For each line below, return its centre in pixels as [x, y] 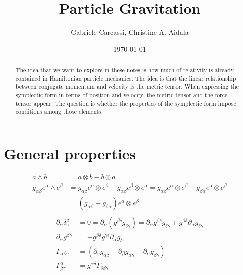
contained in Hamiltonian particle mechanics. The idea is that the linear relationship [126, 78]
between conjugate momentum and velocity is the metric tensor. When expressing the [127, 87]
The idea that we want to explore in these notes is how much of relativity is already [125, 70]
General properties [70, 154]
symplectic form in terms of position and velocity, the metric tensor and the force [121, 95]
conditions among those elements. [59, 112]
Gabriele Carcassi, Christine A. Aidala [130, 32]
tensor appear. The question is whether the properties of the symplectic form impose [126, 103]
